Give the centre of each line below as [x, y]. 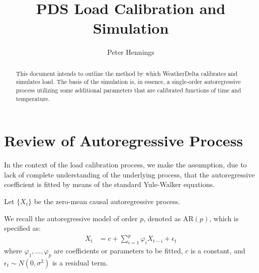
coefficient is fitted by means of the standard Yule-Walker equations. [109, 184]
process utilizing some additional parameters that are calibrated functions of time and [128, 90]
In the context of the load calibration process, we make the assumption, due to [125, 165]
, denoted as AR [168, 218]
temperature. [33, 98]
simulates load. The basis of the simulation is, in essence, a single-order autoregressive [128, 82]
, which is [224, 218]
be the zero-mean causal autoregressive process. [107, 201]
